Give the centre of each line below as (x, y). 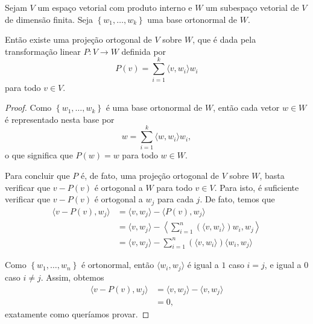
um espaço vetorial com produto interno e (115, 7)
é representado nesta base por (60, 119)
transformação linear (43, 51)
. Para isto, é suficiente (257, 187)
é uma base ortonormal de (154, 107)
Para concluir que (37, 175)
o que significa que (39, 155)
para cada (175, 199)
